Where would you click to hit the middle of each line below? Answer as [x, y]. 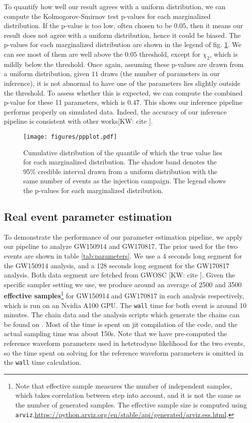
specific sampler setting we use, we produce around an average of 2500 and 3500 [123, 284]
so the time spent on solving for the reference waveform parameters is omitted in [124, 352]
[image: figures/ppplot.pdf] [70, 137]
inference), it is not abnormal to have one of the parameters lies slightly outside [122, 83]
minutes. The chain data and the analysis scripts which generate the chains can [122, 315]
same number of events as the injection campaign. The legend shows [125, 181]
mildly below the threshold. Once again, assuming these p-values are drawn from [124, 64]
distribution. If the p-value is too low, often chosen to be [88, 25]
